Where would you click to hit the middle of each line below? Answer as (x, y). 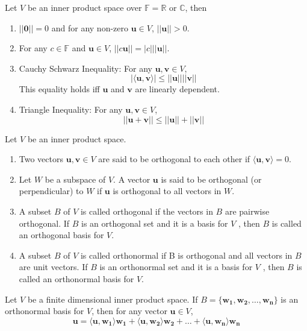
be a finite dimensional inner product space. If (113, 299)
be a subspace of (75, 179)
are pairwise (247, 211)
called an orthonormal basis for (76, 278)
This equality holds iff (59, 89)
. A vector (132, 179)
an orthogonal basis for (61, 235)
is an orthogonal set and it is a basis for (155, 223)
